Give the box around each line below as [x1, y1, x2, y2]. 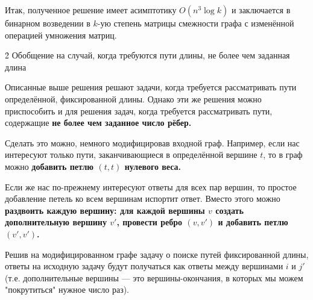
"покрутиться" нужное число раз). [5, 283, 130, 296]
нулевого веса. [124, 160, 182, 172]
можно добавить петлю [5, 160, 94, 172]
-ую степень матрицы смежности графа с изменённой [97, 17, 294, 29]
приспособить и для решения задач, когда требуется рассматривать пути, [5, 104, 273, 117]
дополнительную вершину [5, 216, 107, 228]
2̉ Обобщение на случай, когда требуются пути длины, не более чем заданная [5, 49, 290, 61]
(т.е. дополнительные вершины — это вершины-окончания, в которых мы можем [5, 271, 303, 284]
